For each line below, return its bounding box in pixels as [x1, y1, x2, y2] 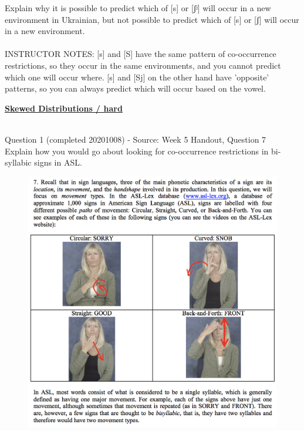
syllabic [5, 156, 32, 169]
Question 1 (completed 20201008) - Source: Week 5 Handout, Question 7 [5, 133, 266, 145]
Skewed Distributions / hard [5, 102, 123, 114]
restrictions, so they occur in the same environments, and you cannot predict [5, 59, 281, 71]
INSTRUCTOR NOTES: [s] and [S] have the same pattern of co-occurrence [5, 48, 276, 60]
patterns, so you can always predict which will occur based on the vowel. [5, 82, 266, 95]
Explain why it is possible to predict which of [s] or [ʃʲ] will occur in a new [5, 2, 271, 14]
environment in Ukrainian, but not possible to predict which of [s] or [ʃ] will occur [5, 13, 299, 25]
